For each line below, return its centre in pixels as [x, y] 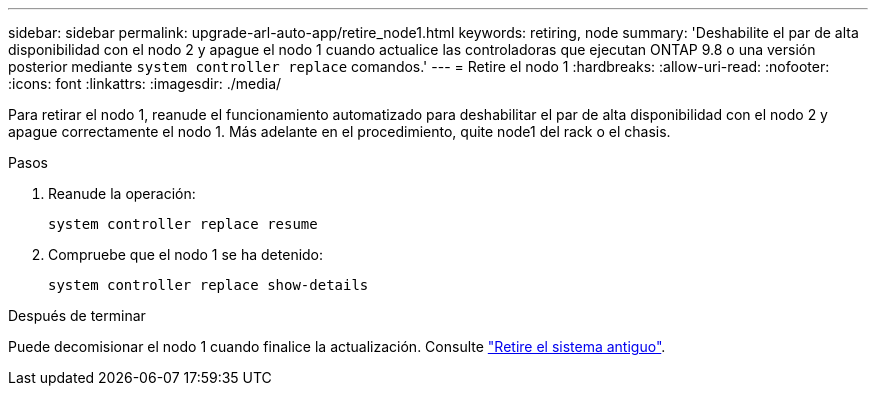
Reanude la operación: [122, 193]
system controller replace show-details [208, 285]
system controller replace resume [183, 224]
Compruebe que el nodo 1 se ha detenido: [186, 254]
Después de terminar [77, 315]
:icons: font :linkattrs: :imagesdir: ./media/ [145, 83]
